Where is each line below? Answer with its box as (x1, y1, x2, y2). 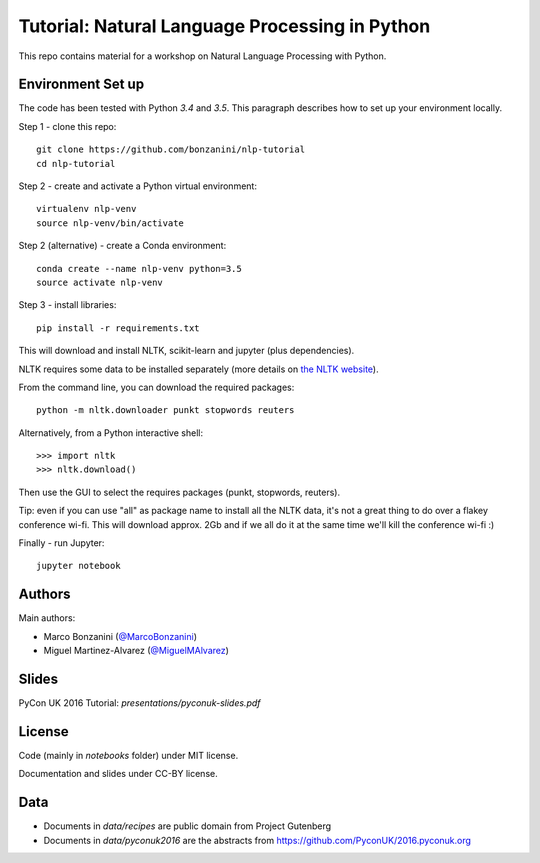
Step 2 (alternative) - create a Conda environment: (18, 240, 227, 252)
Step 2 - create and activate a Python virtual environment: (18, 180, 257, 192)
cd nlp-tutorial (36, 158, 116, 169)
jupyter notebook (36, 560, 121, 572)
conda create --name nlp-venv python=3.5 (36, 263, 242, 274)
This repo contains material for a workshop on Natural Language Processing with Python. (18, 50, 387, 62)
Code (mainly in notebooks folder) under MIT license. (18, 749, 239, 761)
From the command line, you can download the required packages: (18, 381, 295, 393)
